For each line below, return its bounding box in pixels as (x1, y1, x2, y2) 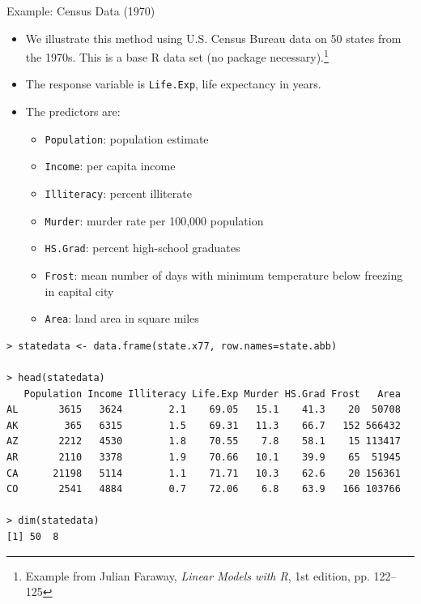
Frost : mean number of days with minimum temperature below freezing (45, 266, 403, 283)
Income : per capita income (45, 157, 176, 174)
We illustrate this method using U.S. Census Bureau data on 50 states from (25, 29, 402, 46)
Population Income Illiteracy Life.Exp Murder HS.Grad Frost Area (23, 388, 401, 400)
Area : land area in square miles (45, 310, 199, 327)
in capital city (45, 282, 114, 299)
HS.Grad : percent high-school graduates (45, 239, 240, 256)
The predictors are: (25, 103, 121, 120)
